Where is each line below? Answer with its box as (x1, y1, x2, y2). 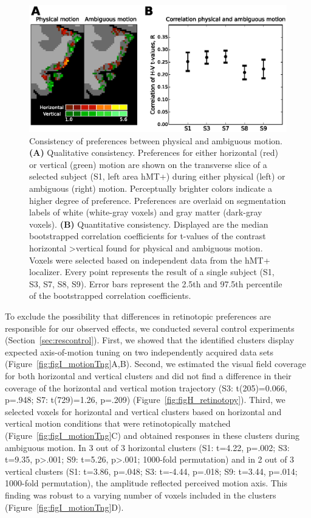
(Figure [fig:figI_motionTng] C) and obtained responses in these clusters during (5, 429, 300, 441)
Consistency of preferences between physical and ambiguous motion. (29, 134, 282, 147)
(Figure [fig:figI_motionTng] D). (5, 500, 124, 513)
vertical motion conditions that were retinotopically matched (5, 417, 231, 430)
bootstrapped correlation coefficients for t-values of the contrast (29, 229, 266, 242)
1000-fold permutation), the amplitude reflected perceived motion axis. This (5, 477, 288, 489)
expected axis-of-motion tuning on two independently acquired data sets (5, 345, 274, 358)
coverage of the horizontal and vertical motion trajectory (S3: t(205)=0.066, (5, 381, 287, 394)
